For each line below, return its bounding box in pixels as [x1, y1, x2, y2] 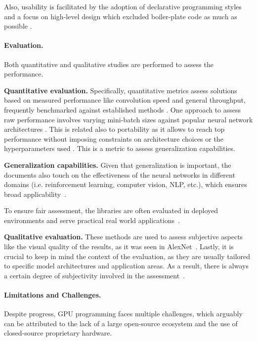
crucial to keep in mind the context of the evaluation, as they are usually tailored [4, 251, 251, 261]
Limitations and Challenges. [4, 290, 101, 300]
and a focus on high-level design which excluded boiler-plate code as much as [4, 11, 237, 21]
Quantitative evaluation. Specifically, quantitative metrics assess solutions [4, 85, 237, 95]
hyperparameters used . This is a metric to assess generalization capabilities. [4, 143, 235, 153]
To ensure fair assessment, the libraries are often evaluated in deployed [4, 205, 218, 216]
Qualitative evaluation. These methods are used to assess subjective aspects [4, 231, 243, 242]
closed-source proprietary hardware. [4, 328, 112, 338]
